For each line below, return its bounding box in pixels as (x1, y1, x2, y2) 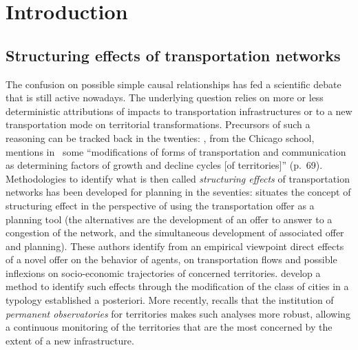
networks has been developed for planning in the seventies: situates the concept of (6, 185, 351, 199)
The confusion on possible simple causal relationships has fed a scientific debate (6, 76, 341, 91)
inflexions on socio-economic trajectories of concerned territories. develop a (6, 265, 321, 280)
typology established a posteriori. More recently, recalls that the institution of (6, 293, 334, 307)
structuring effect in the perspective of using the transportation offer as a (6, 198, 315, 212)
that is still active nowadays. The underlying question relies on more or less (6, 90, 324, 105)
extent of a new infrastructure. (6, 333, 134, 347)
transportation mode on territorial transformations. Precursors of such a (6, 117, 310, 132)
